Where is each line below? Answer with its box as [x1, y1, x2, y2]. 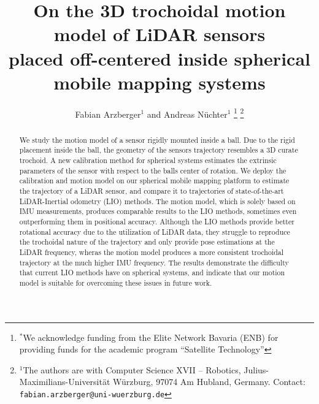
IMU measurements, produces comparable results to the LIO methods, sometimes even [19, 206, 297, 216]
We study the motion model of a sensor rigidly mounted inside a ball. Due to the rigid [19, 134, 295, 145]
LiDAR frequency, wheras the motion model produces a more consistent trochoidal [19, 246, 284, 257]
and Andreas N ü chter [147, 107, 228, 120]
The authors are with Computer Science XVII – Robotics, [23, 363, 241, 376]
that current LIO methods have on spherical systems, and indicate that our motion [19, 267, 285, 278]
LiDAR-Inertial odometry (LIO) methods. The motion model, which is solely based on [19, 196, 296, 206]
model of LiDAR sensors [53, 21, 266, 47]
